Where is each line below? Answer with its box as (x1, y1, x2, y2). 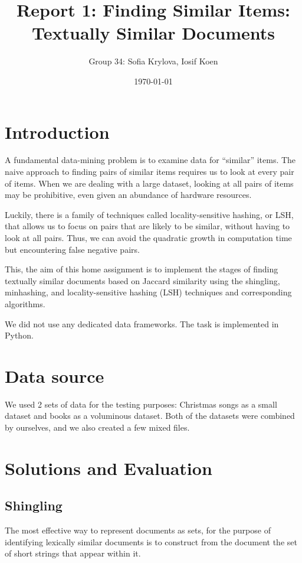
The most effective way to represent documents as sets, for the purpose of (5, 524, 271, 536)
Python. (5, 329, 34, 341)
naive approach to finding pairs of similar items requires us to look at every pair (5, 165, 294, 178)
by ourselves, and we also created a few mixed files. (5, 421, 190, 434)
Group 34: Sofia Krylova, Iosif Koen (88, 55, 218, 67)
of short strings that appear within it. (5, 547, 141, 559)
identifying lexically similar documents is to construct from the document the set (5, 535, 297, 548)
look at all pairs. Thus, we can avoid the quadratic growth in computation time (5, 232, 292, 243)
